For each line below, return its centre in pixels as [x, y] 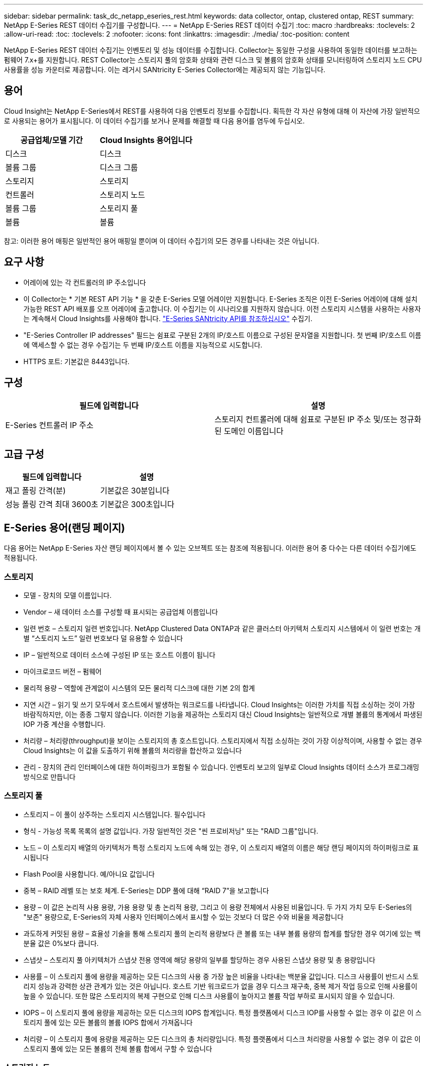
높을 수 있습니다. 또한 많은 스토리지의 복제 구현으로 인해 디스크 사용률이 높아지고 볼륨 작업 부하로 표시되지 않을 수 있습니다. [209, 996]
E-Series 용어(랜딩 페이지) [65, 528]
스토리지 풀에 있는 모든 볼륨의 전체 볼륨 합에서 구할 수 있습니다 [118, 1048]
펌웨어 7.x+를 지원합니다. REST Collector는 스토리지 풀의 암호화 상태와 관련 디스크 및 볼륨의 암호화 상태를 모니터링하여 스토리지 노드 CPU [213, 60]
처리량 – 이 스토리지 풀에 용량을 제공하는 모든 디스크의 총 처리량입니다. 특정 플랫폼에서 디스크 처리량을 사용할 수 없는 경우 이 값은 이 [222, 1039]
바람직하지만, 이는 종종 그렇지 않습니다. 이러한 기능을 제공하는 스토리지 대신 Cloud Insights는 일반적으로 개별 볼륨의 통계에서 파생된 [223, 714]
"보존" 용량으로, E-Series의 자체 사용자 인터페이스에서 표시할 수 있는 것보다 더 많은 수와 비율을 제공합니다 [184, 917]
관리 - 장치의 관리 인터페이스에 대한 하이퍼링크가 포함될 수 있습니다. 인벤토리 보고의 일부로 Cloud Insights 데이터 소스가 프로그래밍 [221, 767]
